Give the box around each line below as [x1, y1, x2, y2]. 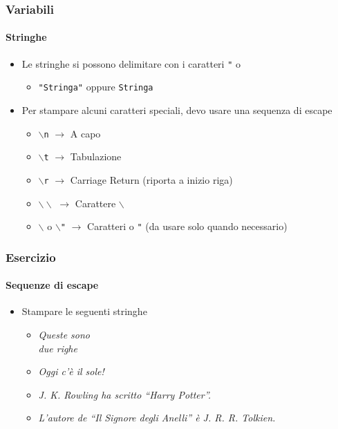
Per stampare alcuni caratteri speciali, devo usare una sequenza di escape [21, 102, 332, 117]
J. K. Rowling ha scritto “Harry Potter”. [38, 387, 212, 401]
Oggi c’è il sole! [38, 364, 104, 379]
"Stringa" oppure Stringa [38, 79, 153, 94]
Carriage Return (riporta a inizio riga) [70, 172, 233, 187]
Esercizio [6, 248, 56, 265]
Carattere [75, 196, 116, 210]
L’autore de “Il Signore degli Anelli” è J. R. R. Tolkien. [38, 410, 276, 425]
